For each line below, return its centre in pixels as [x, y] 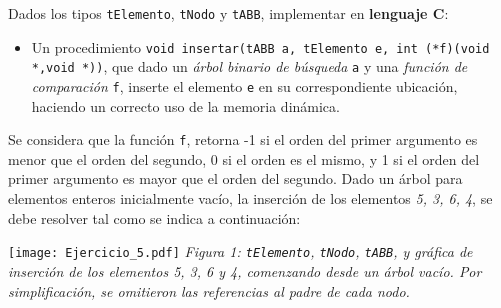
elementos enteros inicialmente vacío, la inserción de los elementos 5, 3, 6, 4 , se [250, 198]
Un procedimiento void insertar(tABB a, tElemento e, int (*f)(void [260, 46]
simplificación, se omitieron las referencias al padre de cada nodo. [209, 290]
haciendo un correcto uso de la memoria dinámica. [185, 105]
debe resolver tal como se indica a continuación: [154, 217]
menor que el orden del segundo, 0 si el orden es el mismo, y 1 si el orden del [244, 158]
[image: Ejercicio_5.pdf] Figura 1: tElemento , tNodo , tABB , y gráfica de [240, 251]
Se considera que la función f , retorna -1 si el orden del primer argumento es [243, 139]
